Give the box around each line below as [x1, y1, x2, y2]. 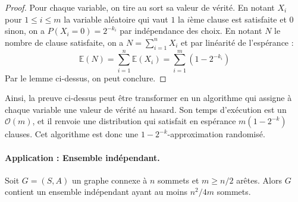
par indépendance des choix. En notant [120, 24, 262, 37]
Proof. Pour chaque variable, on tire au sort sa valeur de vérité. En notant [5, 1, 275, 13]
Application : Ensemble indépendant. [5, 151, 160, 163]
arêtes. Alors [236, 173, 282, 186]
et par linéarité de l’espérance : [181, 36, 294, 48]
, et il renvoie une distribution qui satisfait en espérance [32, 115, 236, 127]
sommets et [158, 173, 199, 186]
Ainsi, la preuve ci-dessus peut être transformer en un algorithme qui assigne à [5, 91, 292, 104]
